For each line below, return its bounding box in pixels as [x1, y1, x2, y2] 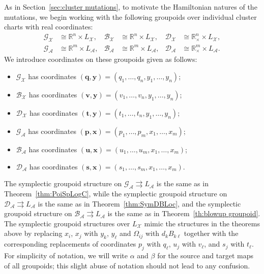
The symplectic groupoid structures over [4, 218, 130, 228]
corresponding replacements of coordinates [4, 238, 136, 249]
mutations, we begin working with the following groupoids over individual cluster [4, 11, 257, 22]
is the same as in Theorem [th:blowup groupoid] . [107, 208, 260, 219]
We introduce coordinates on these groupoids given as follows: [4, 54, 197, 64]
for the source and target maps [157, 250, 254, 260]
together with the [184, 228, 239, 238]
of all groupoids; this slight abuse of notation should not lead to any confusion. [4, 260, 250, 270]
